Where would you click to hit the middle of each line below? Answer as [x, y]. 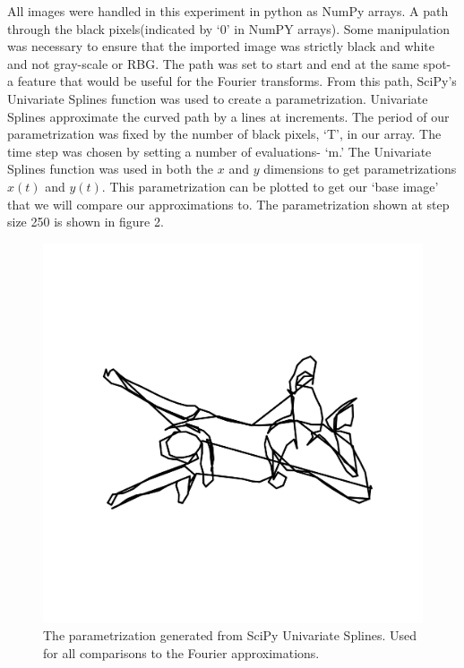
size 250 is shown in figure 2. [86, 222]
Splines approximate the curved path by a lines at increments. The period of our [228, 116]
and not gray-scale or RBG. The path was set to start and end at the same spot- [229, 63]
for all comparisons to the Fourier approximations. [181, 652]
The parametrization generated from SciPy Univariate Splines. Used [230, 635]
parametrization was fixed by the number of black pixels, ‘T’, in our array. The [224, 134]
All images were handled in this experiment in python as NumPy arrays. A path [228, 11]
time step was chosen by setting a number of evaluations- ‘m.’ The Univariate [219, 151]
